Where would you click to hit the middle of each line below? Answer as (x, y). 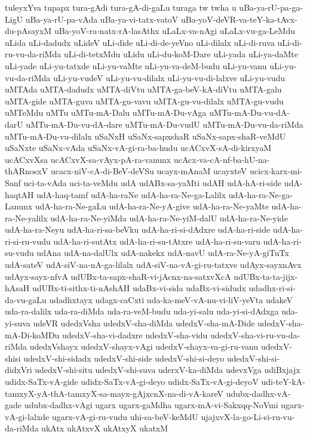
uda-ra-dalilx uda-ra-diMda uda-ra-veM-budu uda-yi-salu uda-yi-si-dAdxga (142, 311)
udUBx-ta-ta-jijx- (266, 276)
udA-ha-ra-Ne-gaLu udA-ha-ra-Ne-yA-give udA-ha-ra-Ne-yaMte (152, 206)
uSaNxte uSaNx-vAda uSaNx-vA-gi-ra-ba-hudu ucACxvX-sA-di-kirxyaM (138, 148)
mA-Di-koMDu (32, 334)
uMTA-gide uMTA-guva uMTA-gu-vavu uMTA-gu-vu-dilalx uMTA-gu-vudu (144, 101)
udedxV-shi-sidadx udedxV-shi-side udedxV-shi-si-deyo (124, 358)
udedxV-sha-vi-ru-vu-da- (255, 334)
